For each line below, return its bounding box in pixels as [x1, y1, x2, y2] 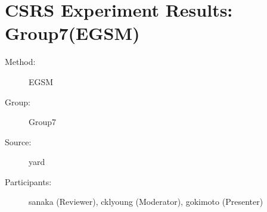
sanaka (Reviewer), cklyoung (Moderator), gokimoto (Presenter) [29, 195, 263, 208]
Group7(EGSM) [5, 21, 140, 45]
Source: [5, 135, 32, 148]
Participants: [5, 175, 52, 188]
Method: [5, 55, 36, 68]
